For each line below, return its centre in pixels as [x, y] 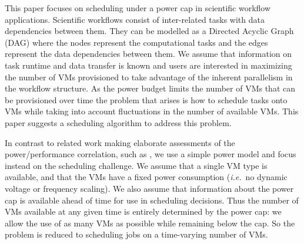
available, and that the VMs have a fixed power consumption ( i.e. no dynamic [146, 177]
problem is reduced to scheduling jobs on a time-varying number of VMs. [136, 234]
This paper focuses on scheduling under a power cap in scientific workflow [138, 8]
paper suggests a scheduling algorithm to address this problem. [118, 122]
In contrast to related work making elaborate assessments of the [120, 142]
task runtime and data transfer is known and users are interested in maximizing [148, 65]
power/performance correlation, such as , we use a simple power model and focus [151, 154]
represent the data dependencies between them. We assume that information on [148, 54]
